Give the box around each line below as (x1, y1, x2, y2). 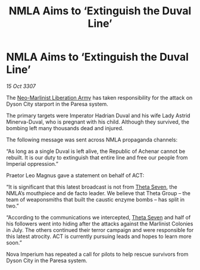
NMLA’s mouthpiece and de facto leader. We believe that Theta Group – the (6, 189, 190, 197)
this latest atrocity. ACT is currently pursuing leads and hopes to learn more (6, 233, 192, 240)
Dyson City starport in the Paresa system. (6, 100, 108, 108)
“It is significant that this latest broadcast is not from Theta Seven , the (6, 183, 177, 190)
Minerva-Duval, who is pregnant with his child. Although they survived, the (6, 118, 189, 125)
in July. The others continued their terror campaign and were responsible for (6, 226, 194, 233)
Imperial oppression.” (6, 160, 58, 167)
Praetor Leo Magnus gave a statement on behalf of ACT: (6, 171, 145, 179)
